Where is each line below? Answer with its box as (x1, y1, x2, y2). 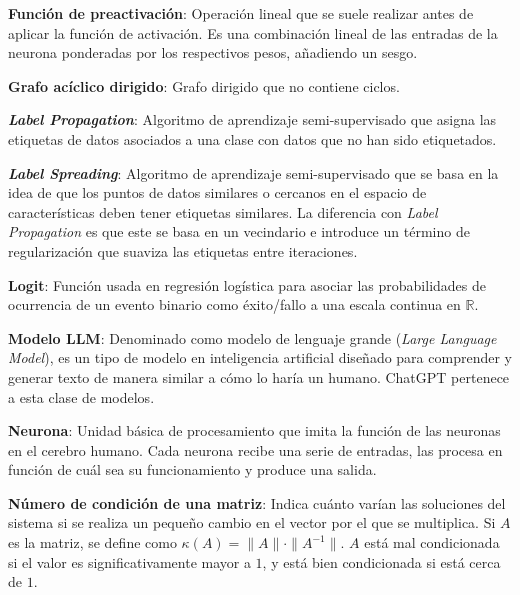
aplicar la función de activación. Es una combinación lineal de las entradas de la (8, 22, 498, 43)
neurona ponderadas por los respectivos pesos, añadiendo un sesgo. (8, 42, 418, 63)
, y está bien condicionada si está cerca (262, 551, 501, 572)
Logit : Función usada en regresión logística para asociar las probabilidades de (8, 274, 487, 295)
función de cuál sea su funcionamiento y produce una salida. (8, 459, 377, 480)
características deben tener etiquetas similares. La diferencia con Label (8, 201, 438, 222)
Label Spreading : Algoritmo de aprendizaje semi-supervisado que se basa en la (8, 162, 499, 183)
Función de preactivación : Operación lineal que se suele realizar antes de (8, 3, 474, 23)
